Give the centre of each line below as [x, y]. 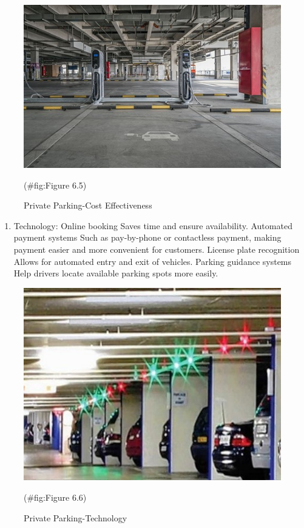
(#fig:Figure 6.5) [55, 185]
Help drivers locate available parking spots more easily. [116, 273]
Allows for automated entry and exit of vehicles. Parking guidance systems [153, 261]
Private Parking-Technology [76, 517]
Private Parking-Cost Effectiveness [88, 205]
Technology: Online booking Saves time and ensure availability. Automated [153, 225]
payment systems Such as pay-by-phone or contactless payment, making [147, 237]
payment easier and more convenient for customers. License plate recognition [157, 249]
